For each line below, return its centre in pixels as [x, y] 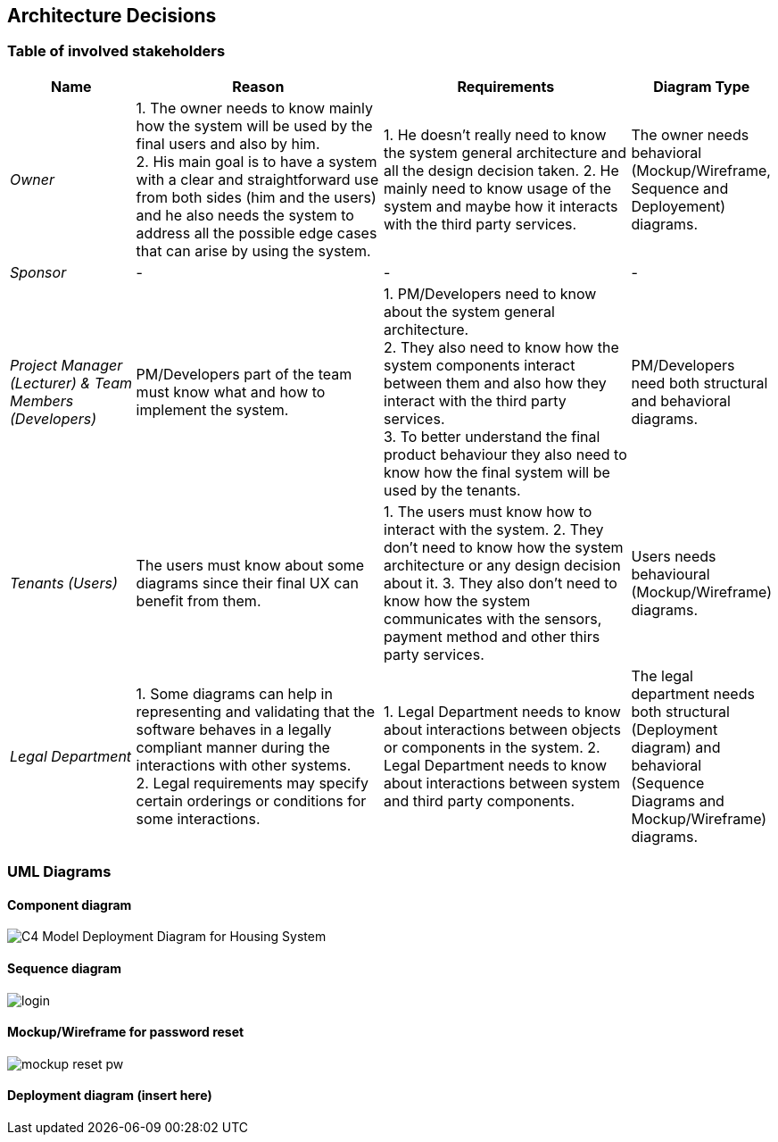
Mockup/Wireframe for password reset [126, 1032]
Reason [258, 86]
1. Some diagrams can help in [234, 693]
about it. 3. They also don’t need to [501, 583]
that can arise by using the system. [253, 250]
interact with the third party [475, 400]
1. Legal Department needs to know [502, 711]
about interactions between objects [502, 729]
